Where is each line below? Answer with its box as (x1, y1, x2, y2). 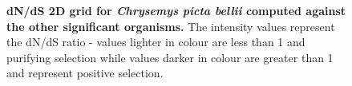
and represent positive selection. (6, 64, 164, 81)
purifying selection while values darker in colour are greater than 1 (6, 49, 334, 65)
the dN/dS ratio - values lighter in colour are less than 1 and (6, 33, 305, 50)
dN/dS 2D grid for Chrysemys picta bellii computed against (6, 2, 346, 18)
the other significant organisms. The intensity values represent (6, 18, 335, 34)
